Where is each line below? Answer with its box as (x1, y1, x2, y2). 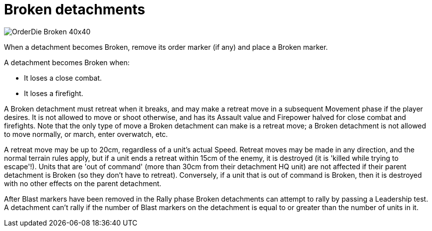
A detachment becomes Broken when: (4, 58, 130, 67)
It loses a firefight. (24, 89, 83, 98)
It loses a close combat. (24, 73, 102, 82)
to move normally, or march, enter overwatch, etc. (4, 129, 168, 138)
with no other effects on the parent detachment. (4, 179, 162, 188)
